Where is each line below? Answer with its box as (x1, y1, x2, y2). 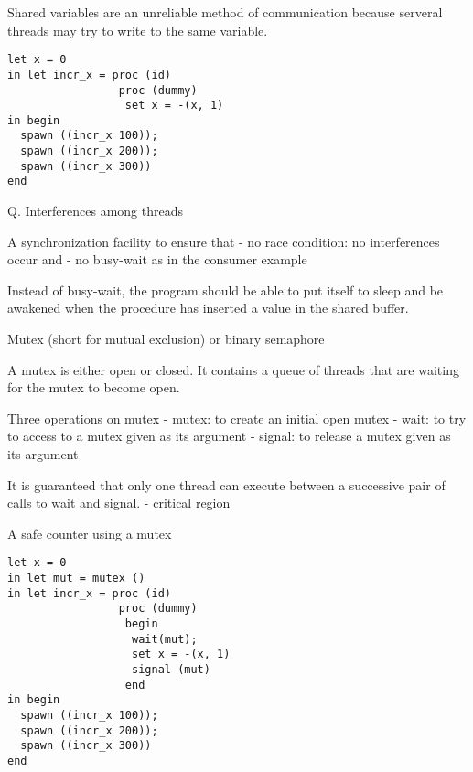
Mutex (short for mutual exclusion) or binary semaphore (7, 329, 325, 348)
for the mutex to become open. (7, 378, 180, 397)
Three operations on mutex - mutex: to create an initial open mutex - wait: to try (7, 408, 467, 427)
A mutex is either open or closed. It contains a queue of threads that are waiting (7, 359, 459, 379)
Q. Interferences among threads (7, 201, 183, 220)
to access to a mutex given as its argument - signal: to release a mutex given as (7, 426, 451, 445)
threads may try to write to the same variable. (7, 20, 268, 39)
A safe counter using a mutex (7, 523, 172, 542)
